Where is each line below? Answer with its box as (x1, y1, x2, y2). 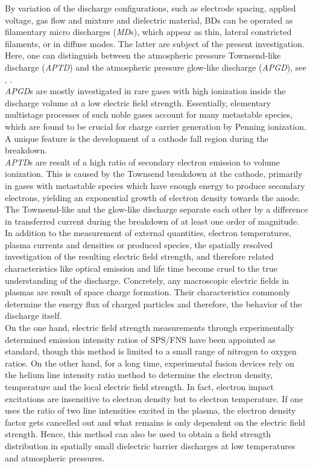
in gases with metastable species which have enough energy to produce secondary (5, 179, 305, 191)
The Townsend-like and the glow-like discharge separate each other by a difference (5, 203, 308, 216)
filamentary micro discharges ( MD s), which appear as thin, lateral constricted (5, 25, 292, 38)
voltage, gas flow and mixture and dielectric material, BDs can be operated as (5, 13, 293, 26)
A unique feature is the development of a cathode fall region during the (5, 132, 268, 144)
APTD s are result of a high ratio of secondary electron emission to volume (5, 155, 280, 168)
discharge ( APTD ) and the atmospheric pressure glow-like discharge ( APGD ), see (5, 60, 306, 73)
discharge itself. (5, 309, 62, 322)
